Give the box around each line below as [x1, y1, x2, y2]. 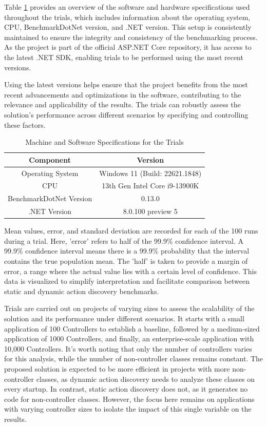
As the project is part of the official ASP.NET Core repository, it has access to [4, 42, 252, 52]
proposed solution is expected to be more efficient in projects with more [4, 363, 230, 374]
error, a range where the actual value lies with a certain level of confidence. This [4, 265, 257, 276]
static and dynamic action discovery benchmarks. [4, 285, 159, 296]
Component [29, 154, 71, 165]
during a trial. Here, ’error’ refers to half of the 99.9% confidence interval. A [4, 235, 243, 246]
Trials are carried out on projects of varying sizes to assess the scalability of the [4, 303, 255, 314]
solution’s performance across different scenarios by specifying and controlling [4, 109, 249, 120]
